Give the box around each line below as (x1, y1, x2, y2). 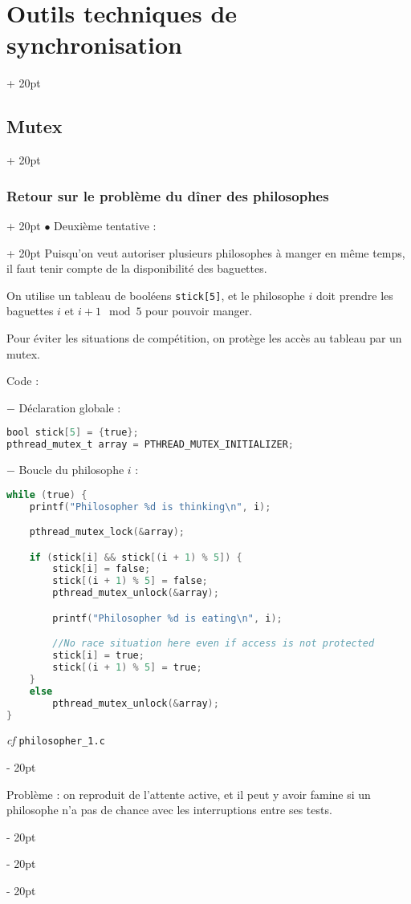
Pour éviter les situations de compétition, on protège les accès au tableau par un (6, 329, 402, 346)
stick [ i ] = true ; (52, 650, 144, 662)
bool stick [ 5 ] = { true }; (6, 427, 139, 439)
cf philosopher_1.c (6, 732, 105, 748)
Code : (6, 372, 39, 389)
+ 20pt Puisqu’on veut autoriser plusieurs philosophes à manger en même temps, (6, 244, 405, 261)
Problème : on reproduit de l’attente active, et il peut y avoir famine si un (6, 785, 371, 802)
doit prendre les (315, 286, 393, 303)
